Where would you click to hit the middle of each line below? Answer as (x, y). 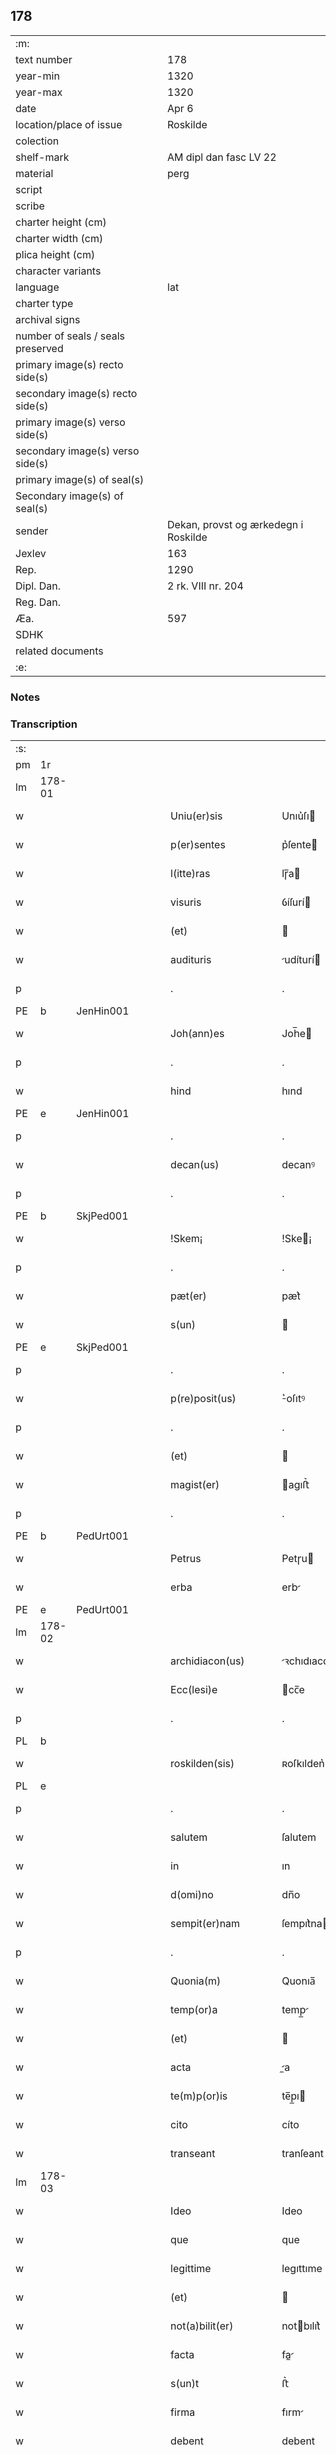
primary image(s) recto (69, 364)
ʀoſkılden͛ (303, 1764)
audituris (191, 960)
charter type (44, 303)
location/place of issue (69, 124)
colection (37, 141)
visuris (186, 902)
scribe (30, 206)
